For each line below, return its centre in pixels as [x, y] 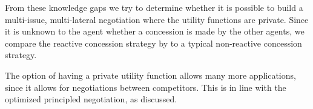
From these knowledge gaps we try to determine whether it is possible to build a [154, 7]
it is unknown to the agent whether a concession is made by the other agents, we [155, 31]
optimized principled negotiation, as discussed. [91, 99]
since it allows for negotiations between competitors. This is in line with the [146, 87]
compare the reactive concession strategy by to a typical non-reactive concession [153, 43]
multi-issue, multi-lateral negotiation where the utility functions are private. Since [157, 19]
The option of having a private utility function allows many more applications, [150, 75]
